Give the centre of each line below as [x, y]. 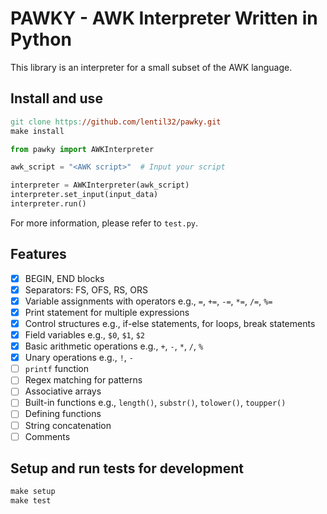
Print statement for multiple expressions [107, 312]
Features [38, 254]
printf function [57, 369]
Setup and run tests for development [127, 468]
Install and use [56, 98]
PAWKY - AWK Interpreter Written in [164, 18]
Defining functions [63, 414]
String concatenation [68, 425]
